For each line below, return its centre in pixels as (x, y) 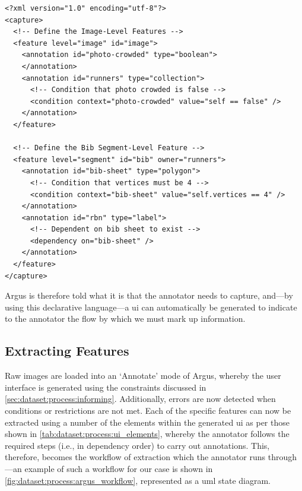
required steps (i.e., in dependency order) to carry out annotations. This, (137, 445)
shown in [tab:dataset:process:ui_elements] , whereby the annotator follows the (147, 434)
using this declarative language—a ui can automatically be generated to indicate (151, 307)
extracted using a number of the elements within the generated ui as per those (147, 422)
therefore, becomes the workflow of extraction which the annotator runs (135, 457)
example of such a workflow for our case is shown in (119, 468)
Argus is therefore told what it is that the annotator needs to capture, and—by (149, 295)
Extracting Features (67, 351)
